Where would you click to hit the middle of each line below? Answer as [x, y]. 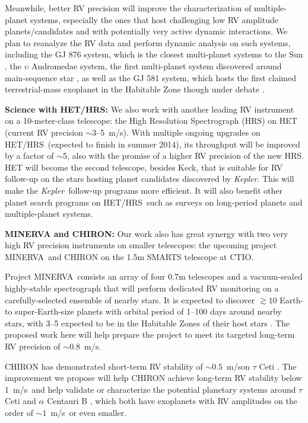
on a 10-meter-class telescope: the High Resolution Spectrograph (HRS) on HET [151, 121]
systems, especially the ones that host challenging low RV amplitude [154, 19]
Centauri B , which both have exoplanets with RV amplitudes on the [172, 401]
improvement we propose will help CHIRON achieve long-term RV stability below [153, 378]
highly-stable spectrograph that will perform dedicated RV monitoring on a [142, 288]
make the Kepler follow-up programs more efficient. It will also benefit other [144, 190]
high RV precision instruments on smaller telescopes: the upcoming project [141, 245]
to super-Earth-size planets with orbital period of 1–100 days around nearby [143, 311]
